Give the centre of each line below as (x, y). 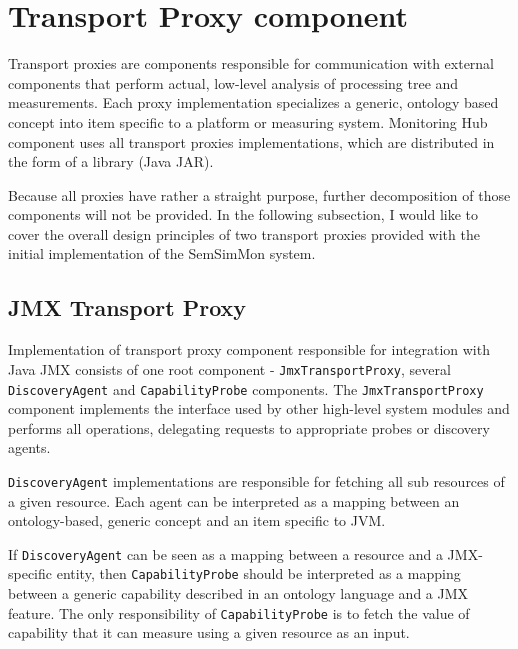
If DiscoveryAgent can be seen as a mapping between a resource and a (225, 553)
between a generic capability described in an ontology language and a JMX (238, 593)
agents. (29, 447)
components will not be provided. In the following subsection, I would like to (243, 214)
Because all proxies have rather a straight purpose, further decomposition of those (259, 194)
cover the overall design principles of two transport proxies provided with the (244, 233)
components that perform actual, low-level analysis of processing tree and (233, 82)
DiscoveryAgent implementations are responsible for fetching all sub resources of (256, 480)
